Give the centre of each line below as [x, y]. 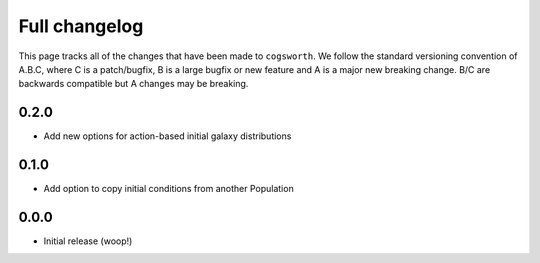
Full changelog [81, 26]
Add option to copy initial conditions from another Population [168, 189]
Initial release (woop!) [88, 241]
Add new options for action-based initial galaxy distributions [167, 136]
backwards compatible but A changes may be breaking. [133, 84]
